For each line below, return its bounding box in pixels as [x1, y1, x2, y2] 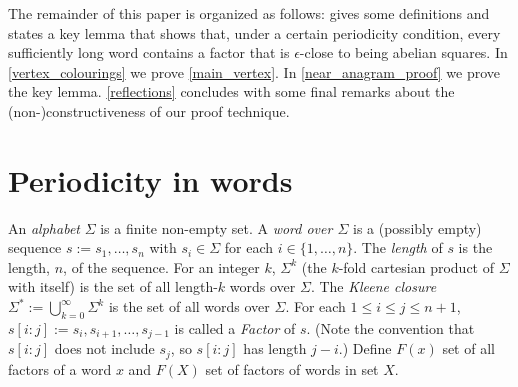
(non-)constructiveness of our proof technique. [8, 100, 290, 121]
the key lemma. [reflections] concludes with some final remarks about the [8, 81, 455, 102]
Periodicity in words [8, 159, 293, 200]
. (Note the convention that [306, 317, 475, 338]
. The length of [353, 237, 443, 258]
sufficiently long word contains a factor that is [8, 42, 290, 63]
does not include [54, 338, 155, 359]
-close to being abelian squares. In [299, 42, 508, 63]
